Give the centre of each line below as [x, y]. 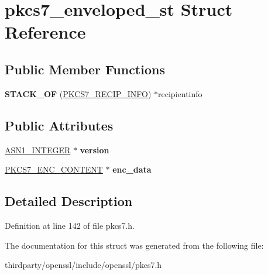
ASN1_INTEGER [38, 149]
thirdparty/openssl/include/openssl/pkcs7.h [83, 265]
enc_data [132, 169]
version [95, 149]
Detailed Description [69, 201]
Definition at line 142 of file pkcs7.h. [70, 225]
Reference [45, 32]
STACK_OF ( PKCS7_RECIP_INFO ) [78, 93]
